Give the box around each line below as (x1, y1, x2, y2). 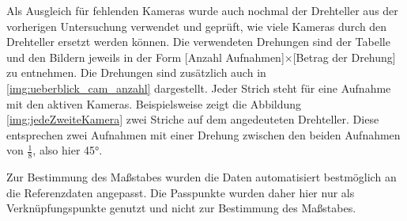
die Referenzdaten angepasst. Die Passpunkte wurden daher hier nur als (6, 184, 355, 200)
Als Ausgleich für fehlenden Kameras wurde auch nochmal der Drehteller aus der (6, 2, 398, 18)
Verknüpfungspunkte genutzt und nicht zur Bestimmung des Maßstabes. (6, 200, 356, 216)
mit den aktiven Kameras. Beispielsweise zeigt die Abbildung (6, 95, 302, 112)
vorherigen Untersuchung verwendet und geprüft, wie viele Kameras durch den (6, 17, 387, 34)
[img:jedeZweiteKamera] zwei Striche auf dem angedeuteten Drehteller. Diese (6, 111, 379, 128)
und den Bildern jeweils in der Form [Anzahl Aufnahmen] (6, 48, 285, 65)
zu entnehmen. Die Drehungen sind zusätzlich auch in (6, 64, 266, 81)
